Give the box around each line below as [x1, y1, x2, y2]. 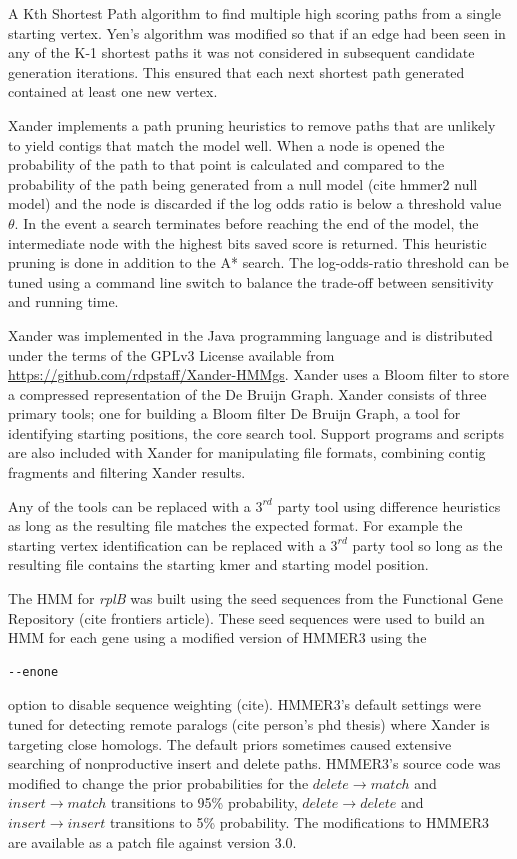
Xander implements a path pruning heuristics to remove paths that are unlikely [8, 114, 496, 135]
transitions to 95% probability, [111, 792, 298, 813]
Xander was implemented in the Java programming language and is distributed [8, 324, 493, 345]
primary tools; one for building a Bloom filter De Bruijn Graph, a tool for [8, 403, 461, 424]
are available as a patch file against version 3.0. [8, 831, 297, 852]
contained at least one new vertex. [8, 81, 218, 102]
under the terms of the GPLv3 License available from [8, 344, 335, 365]
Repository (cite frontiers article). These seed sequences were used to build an [8, 607, 485, 628]
